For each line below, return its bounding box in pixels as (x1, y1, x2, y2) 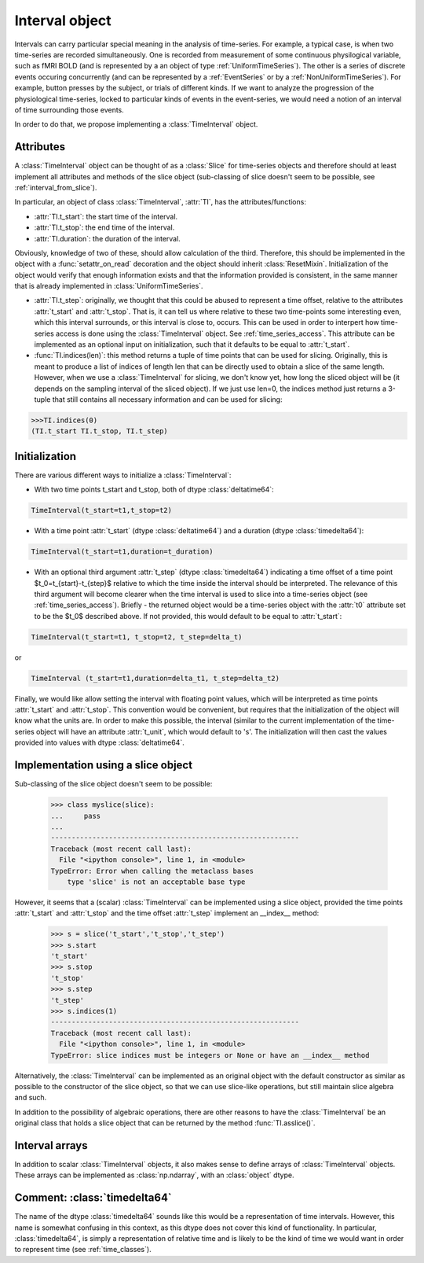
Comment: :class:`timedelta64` (14, 1191, 172, 1205)
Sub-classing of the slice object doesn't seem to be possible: (14, 779, 213, 789)
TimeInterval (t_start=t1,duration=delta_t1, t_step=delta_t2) (31, 673, 280, 683)
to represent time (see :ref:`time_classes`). (14, 1245, 152, 1254)
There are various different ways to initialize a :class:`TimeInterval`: (14, 470, 232, 480)
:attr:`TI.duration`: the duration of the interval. (34, 234, 181, 243)
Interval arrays (14, 1139, 88, 1152)
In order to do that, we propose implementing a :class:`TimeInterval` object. (14, 120, 258, 129)
